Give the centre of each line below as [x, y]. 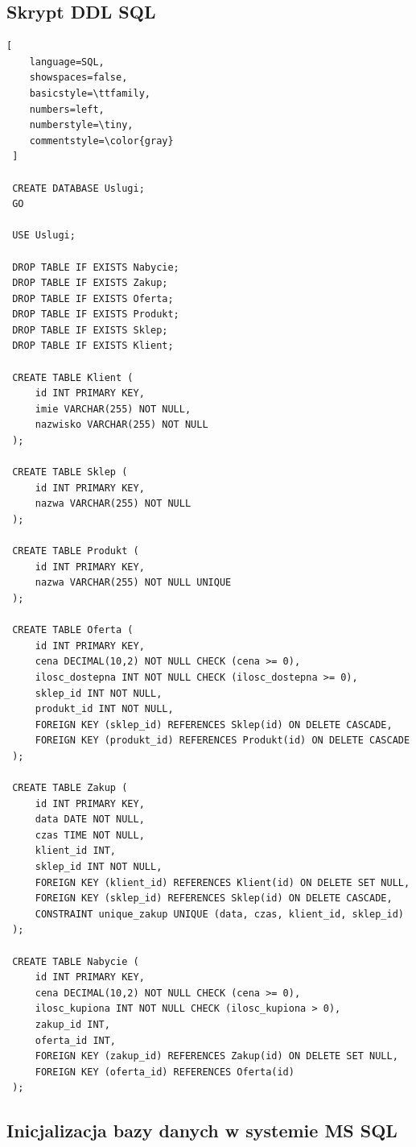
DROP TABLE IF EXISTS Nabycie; [96, 267]
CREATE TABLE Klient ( [73, 377]
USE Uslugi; [44, 236]
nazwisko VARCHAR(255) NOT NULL [122, 425]
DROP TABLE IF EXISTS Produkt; [96, 315]
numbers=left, [67, 109]
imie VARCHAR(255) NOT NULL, [113, 409]
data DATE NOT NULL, [90, 820]
